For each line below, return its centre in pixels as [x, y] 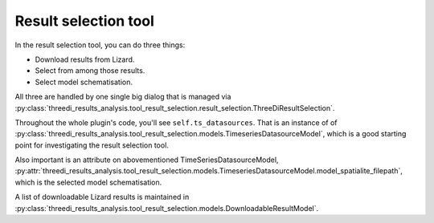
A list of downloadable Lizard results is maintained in [102, 197]
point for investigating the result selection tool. [92, 145]
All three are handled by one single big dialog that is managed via [123, 97]
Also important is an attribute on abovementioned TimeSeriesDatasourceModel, [147, 160]
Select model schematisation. [84, 82]
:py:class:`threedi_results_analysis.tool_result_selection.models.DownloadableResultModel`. [167, 208]
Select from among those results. [90, 71]
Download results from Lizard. [85, 59]
